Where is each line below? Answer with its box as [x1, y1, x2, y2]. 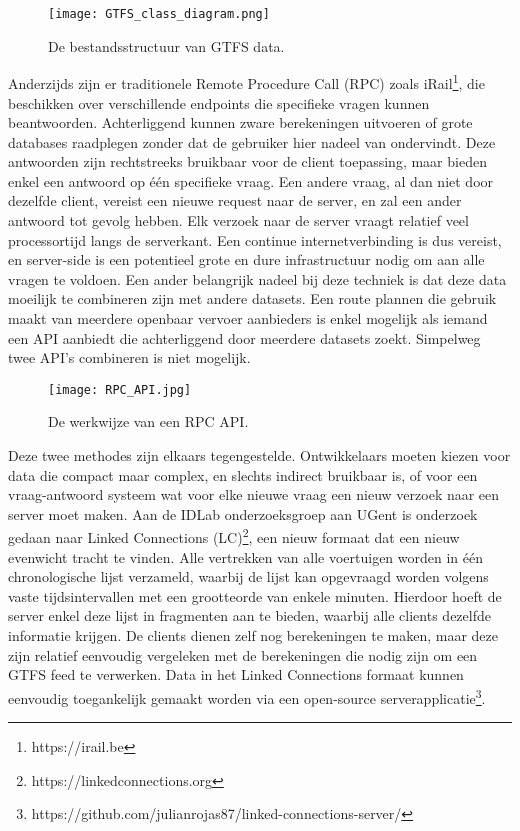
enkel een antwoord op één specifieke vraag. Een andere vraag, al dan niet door [8, 170, 494, 191]
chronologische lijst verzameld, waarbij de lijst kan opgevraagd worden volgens [8, 566, 489, 587]
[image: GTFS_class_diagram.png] [48, 7, 270, 21]
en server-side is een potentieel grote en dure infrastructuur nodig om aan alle [8, 249, 485, 270]
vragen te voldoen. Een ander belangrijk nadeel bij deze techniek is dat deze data [8, 268, 507, 289]
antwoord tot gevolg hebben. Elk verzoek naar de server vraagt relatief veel [8, 210, 469, 231]
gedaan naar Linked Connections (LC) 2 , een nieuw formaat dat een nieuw [8, 524, 460, 548]
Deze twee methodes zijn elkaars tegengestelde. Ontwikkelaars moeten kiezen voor [8, 445, 511, 466]
